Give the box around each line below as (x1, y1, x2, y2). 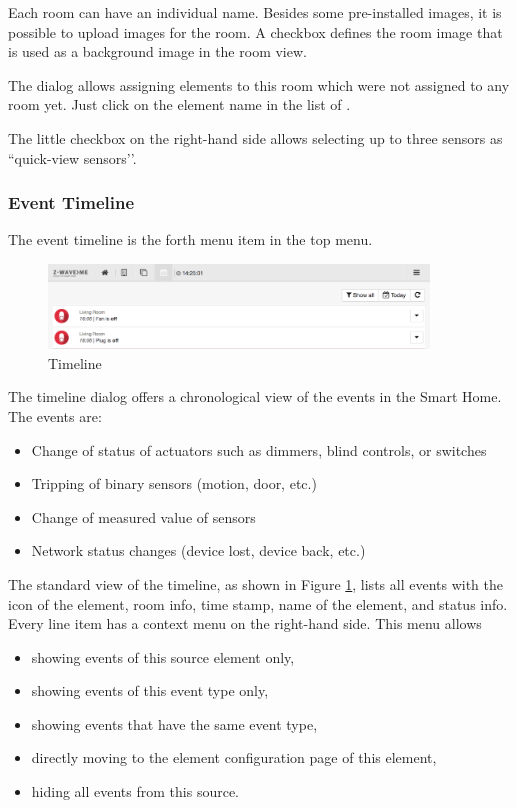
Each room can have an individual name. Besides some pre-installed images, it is (8, 2, 502, 22)
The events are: (8, 405, 102, 426)
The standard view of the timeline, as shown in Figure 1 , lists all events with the (8, 573, 503, 594)
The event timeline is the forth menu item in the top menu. (8, 229, 373, 250)
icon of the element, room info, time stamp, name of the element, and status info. (8, 593, 508, 614)
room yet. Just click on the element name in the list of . (8, 94, 351, 115)
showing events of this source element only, (31, 646, 295, 667)
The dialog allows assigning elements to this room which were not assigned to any (8, 74, 510, 95)
